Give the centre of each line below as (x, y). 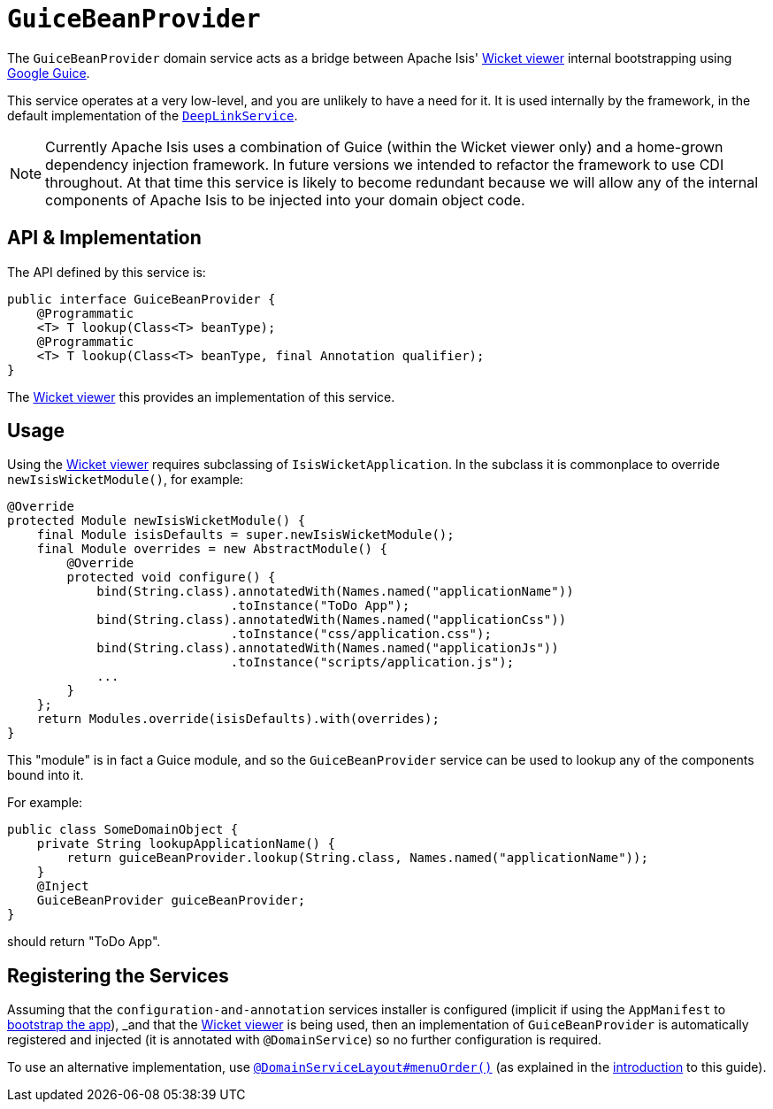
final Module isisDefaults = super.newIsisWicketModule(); (245, 535)
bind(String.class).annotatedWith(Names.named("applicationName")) (335, 592)
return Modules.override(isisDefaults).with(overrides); (238, 719)
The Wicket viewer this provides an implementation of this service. (201, 397)
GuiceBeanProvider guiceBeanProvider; (171, 901)
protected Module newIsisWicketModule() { (157, 521)
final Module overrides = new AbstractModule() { (212, 549)
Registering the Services (118, 975)
